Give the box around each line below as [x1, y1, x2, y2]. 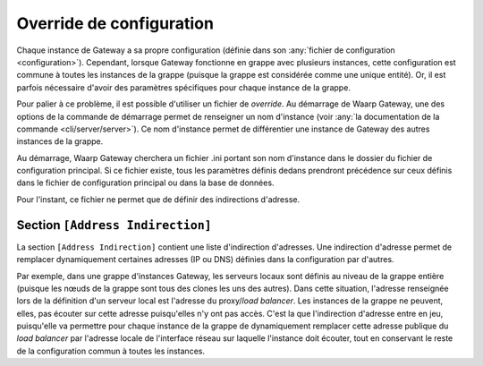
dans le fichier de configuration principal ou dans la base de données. [16, 177, 275, 188]
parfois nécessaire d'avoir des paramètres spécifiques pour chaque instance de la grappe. [16, 81, 351, 93]
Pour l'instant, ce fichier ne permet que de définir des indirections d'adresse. [16, 193, 300, 205]
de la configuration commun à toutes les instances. [16, 345, 206, 356]
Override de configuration [16, 13, 215, 33]
